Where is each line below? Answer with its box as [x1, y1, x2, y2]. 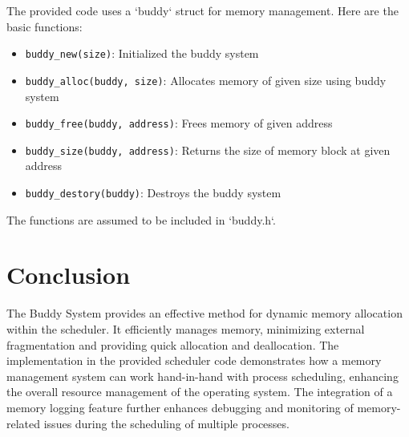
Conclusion [6, 258, 131, 291]
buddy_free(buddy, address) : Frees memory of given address [25, 115, 333, 132]
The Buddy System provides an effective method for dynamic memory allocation [6, 305, 403, 322]
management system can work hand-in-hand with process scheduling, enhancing [6, 367, 399, 384]
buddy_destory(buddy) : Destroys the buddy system [25, 184, 281, 200]
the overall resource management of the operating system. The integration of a [6, 383, 393, 400]
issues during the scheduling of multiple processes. [43, 415, 290, 431]
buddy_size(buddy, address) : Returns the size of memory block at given [25, 141, 391, 158]
